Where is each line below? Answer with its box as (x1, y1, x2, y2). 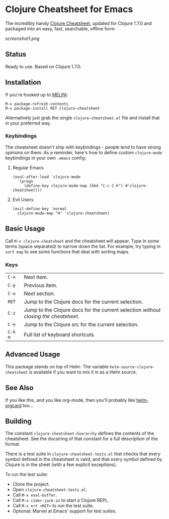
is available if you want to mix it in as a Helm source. (29, 369, 137, 375)
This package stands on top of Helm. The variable (5, 363, 109, 369)
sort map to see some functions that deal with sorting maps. (5, 249, 130, 255)
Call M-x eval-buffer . (12, 492, 57, 498)
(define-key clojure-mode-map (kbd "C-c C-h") (24, 183, 123, 188)
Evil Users (12, 196, 34, 203)
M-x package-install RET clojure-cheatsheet (5, 106, 100, 111)
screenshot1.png (5, 35, 40, 41)
